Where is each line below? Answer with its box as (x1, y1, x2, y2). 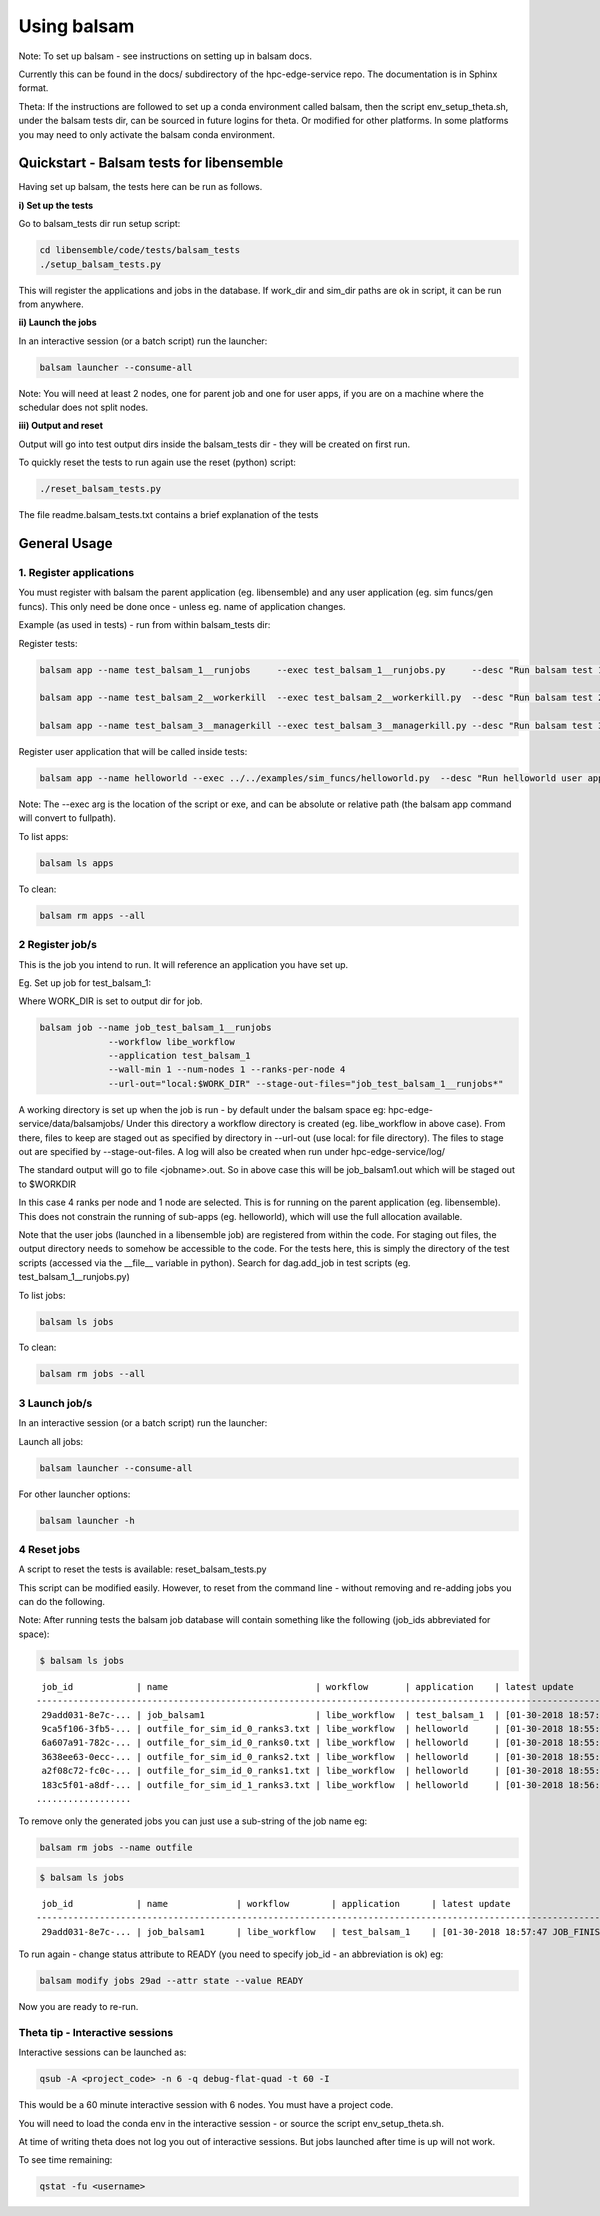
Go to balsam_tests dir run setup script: (18, 218, 181, 230)
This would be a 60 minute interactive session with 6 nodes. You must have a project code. (18, 2099, 394, 2111)
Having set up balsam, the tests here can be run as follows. (18, 181, 263, 193)
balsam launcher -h (39, 1515, 135, 1526)
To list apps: (18, 830, 69, 842)
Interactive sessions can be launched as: (18, 2046, 187, 2059)
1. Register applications (18, 566, 135, 579)
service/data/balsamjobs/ (18, 1118, 124, 1130)
